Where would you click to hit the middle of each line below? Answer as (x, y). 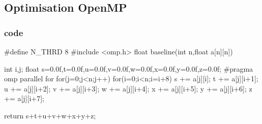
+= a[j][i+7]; (24, 98)
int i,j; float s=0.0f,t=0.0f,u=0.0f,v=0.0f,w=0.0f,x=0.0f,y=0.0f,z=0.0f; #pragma (129, 68)
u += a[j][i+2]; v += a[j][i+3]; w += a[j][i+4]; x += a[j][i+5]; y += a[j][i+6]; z (128, 88)
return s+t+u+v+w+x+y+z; (50, 115)
